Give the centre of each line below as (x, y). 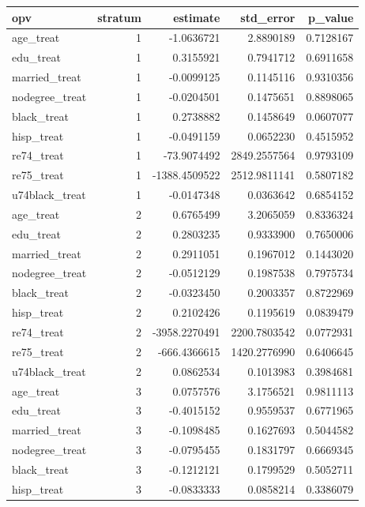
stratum (119, 17)
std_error (268, 17)
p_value (331, 17)
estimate (197, 17)
